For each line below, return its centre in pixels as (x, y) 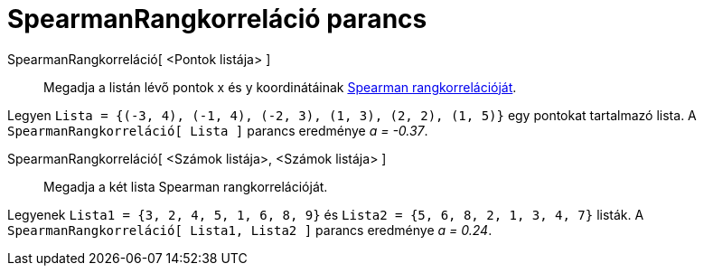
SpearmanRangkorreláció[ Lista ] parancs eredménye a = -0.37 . (218, 130)
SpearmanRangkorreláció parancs (217, 19)
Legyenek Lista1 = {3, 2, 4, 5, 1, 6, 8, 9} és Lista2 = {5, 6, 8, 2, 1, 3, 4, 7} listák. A (326, 214)
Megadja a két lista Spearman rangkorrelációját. (186, 186)
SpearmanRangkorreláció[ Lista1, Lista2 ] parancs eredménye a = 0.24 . (250, 230)
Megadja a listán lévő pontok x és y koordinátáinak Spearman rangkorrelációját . (280, 87)
